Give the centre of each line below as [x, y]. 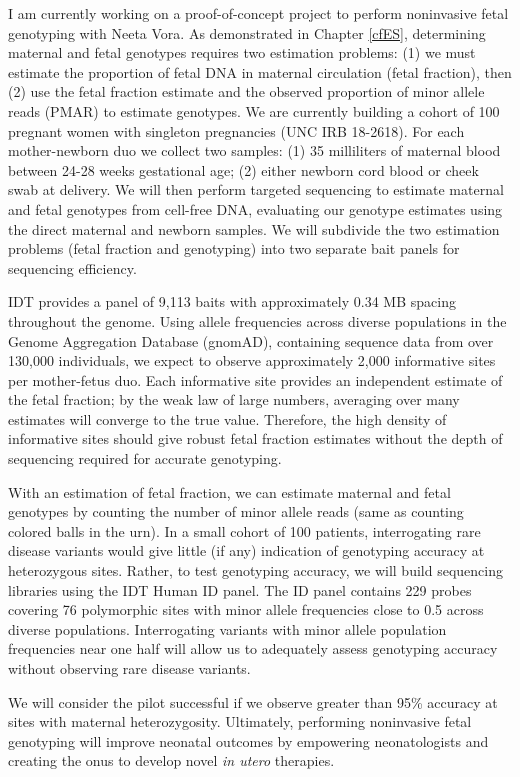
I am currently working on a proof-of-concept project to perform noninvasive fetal [258, 13]
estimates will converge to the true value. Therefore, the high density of [227, 418]
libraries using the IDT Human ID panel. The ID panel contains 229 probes [240, 589]
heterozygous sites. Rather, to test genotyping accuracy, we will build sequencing [255, 570]
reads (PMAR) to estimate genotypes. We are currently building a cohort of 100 [254, 110]
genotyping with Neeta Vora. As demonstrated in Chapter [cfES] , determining [247, 32]
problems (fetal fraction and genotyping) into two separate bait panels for [234, 248]
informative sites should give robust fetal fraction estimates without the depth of [255, 438]
